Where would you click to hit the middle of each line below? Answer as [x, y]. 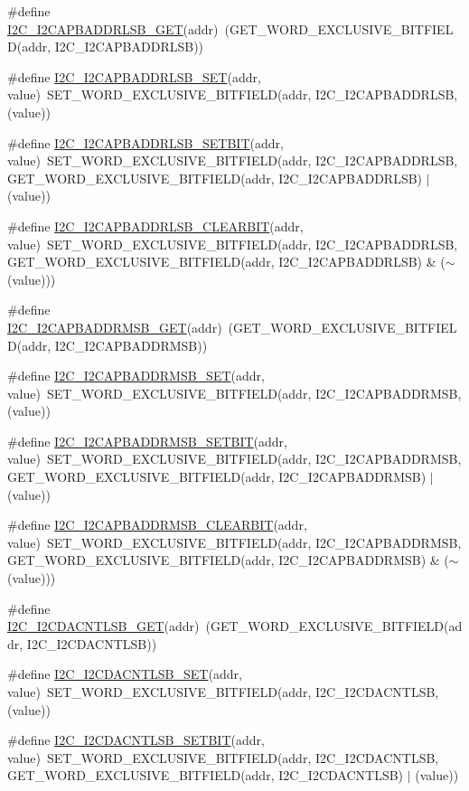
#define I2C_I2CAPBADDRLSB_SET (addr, [134, 76]
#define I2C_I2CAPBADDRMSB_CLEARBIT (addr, [157, 525]
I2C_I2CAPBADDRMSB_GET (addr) [115, 327]
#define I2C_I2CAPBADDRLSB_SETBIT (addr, [145, 142]
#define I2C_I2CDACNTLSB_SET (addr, [125, 674]
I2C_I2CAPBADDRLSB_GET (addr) [113, 28]
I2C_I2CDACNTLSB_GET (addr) [103, 626]
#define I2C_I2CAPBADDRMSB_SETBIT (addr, [148, 441]
